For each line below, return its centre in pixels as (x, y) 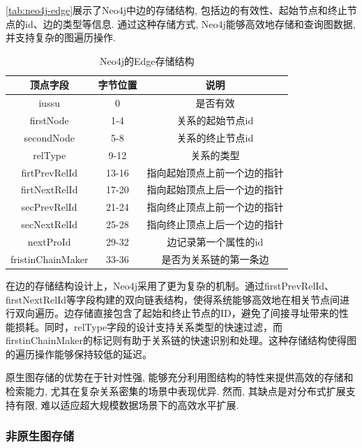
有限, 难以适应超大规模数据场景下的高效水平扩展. (127, 404)
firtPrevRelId (50, 172)
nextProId (49, 241)
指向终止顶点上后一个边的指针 (215, 224)
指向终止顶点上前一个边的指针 (215, 207)
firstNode (49, 120)
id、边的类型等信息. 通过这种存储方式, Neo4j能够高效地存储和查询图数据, (190, 23)
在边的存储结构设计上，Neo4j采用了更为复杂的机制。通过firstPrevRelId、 (170, 285)
